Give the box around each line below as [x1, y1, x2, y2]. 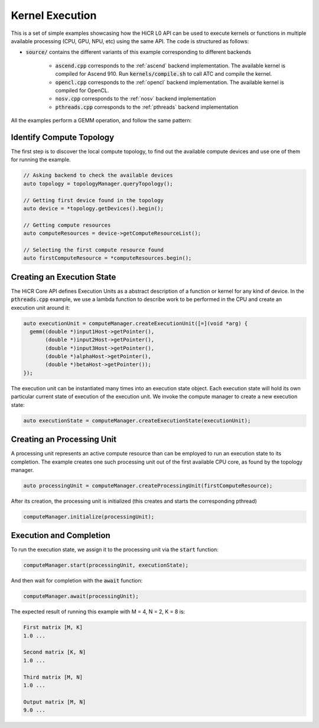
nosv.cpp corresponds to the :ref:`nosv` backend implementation [55, 95, 216, 102]
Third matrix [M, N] [23, 674, 83, 680]
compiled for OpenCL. [55, 86, 109, 94]
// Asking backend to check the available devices [23, 172, 174, 179]
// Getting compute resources [23, 222, 111, 228]
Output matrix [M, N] [23, 698, 86, 705]
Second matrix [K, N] [23, 649, 86, 656]
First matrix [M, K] [23, 624, 83, 631]
